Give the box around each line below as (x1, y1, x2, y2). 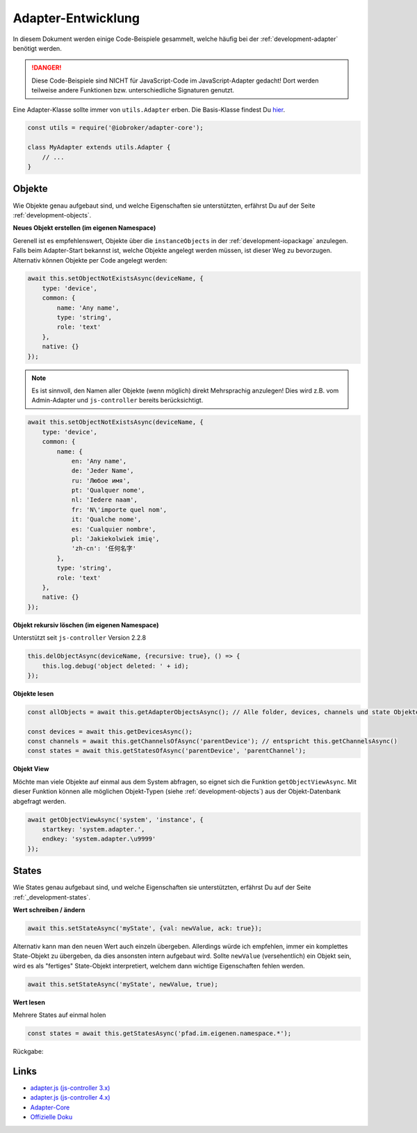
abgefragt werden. (13, 797, 67, 805)
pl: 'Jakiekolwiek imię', (71, 535, 160, 543)
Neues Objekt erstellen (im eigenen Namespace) (13, 224, 156, 232)
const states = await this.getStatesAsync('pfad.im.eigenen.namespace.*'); (27, 1029, 292, 1038)
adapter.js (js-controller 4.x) (30, 1093, 111, 1102)
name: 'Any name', (56, 304, 120, 312)
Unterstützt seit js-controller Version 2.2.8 (13, 634, 146, 642)
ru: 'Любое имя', (71, 477, 131, 484)
